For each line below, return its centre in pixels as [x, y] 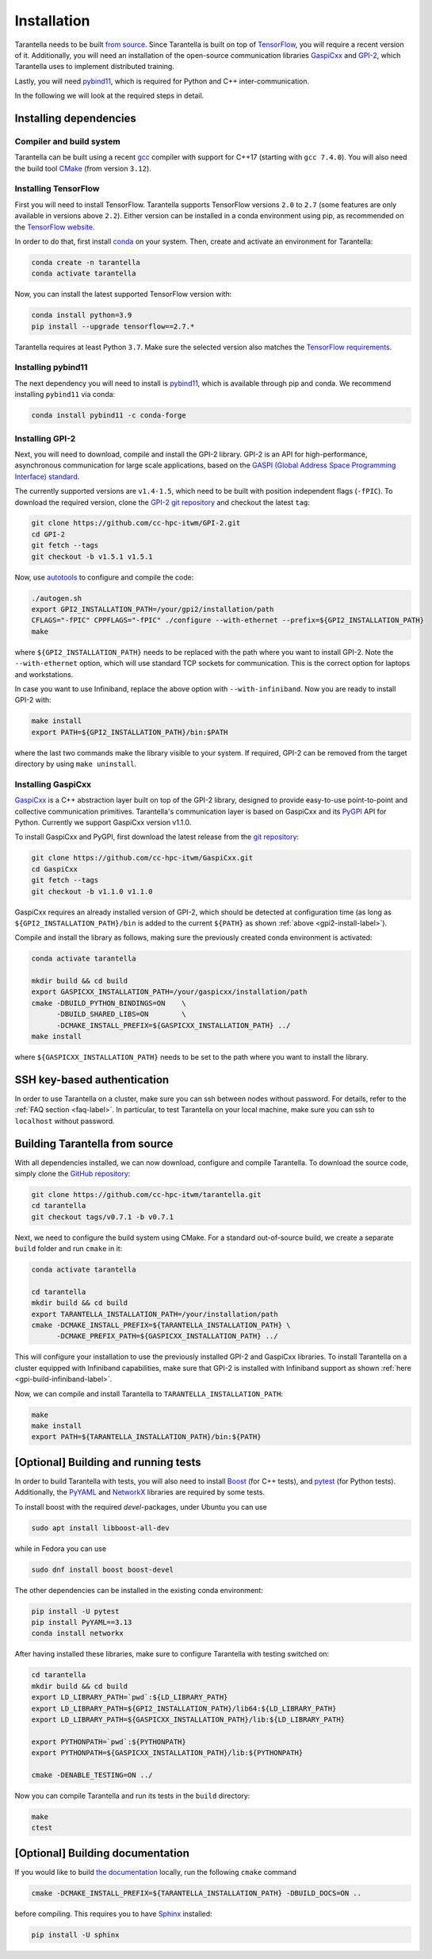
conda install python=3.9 [82, 315]
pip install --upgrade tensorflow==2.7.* [113, 326]
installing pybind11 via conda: [65, 394]
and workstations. [44, 674]
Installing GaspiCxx [53, 784]
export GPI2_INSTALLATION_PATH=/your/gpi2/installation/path [153, 610]
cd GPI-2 [48, 534]
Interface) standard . [47, 476]
